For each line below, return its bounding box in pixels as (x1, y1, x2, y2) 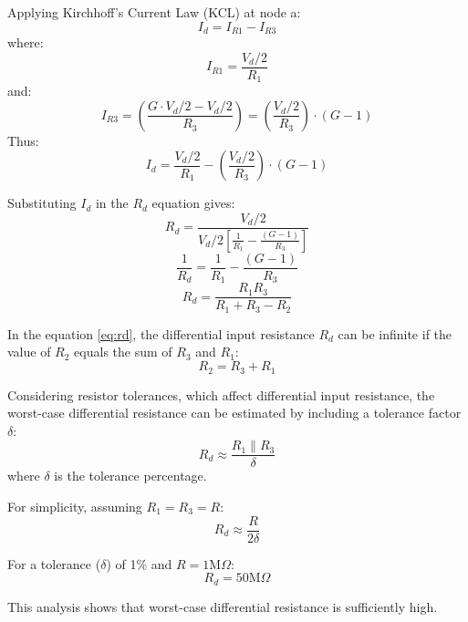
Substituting (7, 193, 77, 213)
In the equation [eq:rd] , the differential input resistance (7, 324, 315, 343)
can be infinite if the (338, 324, 452, 343)
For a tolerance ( (7, 554, 101, 573)
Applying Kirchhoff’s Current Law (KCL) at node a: (7, 3, 301, 21)
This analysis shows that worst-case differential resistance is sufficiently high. (7, 596, 438, 616)
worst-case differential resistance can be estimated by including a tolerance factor (7, 403, 462, 422)
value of (7, 342, 51, 361)
